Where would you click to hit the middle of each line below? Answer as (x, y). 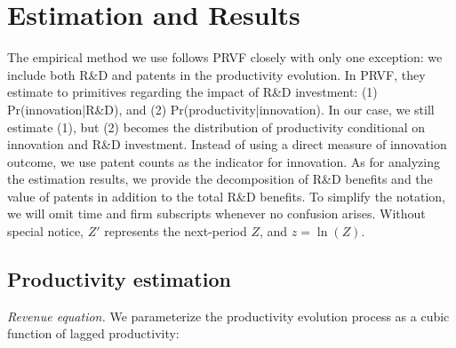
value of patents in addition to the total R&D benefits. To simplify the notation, (226, 196)
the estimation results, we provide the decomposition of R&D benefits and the (220, 179)
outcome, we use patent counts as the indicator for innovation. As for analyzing (224, 161)
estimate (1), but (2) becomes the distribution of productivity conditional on (216, 127)
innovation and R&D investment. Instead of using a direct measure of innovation (227, 144)
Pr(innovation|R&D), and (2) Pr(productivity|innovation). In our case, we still (221, 109)
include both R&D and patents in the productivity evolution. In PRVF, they (216, 74)
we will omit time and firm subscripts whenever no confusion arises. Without (216, 214)
